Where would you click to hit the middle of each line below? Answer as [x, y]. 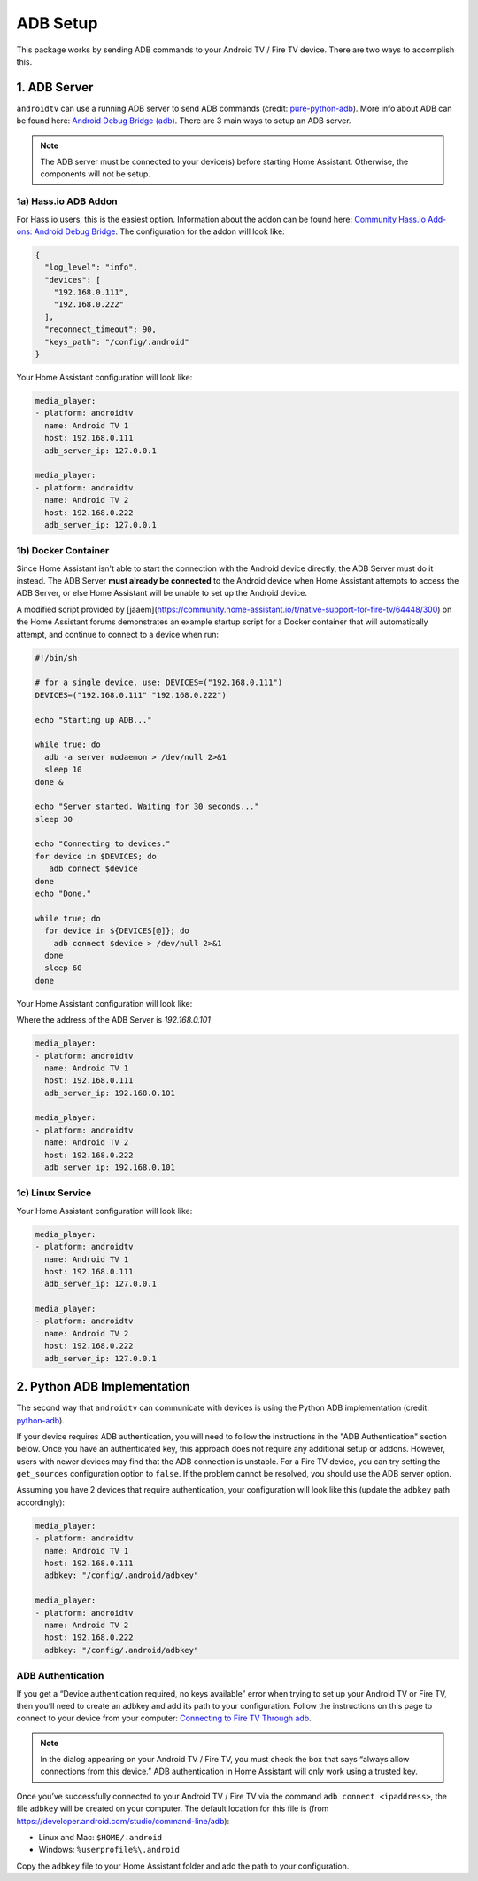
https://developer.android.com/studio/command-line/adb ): [123, 1821]
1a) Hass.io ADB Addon [67, 201]
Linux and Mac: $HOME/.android [100, 1838]
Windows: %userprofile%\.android [109, 1850]
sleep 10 [63, 770]
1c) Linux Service [54, 1193]
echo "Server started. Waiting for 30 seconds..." [147, 807]
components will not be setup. [95, 174]
